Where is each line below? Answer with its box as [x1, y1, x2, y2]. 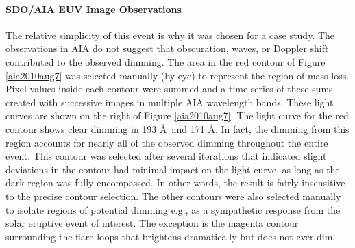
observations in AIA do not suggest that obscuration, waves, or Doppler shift [5, 41, 329, 55]
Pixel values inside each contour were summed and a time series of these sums [5, 82, 333, 96]
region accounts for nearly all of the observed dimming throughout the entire [5, 135, 328, 149]
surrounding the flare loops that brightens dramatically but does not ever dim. [5, 229, 336, 243]
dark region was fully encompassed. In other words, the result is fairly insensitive [5, 175, 345, 190]
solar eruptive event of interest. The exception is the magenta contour [5, 216, 299, 230]
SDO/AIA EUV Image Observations [5, 1, 182, 16]
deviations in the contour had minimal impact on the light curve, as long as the [5, 162, 340, 176]
